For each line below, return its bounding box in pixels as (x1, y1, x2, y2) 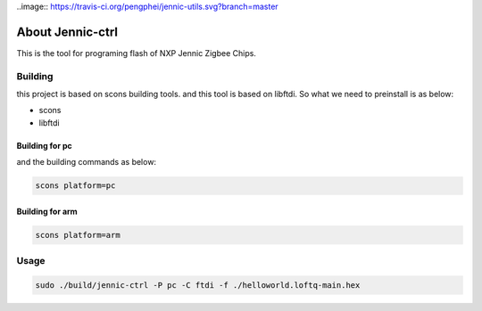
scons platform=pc (35, 181, 116, 191)
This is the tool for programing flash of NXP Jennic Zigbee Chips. (16, 47, 256, 58)
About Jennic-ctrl (16, 24, 118, 39)
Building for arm (16, 206, 78, 217)
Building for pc (16, 140, 72, 151)
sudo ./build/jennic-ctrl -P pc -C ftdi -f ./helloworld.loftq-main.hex (35, 280, 361, 290)
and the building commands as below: (16, 157, 156, 168)
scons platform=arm (35, 230, 120, 240)
